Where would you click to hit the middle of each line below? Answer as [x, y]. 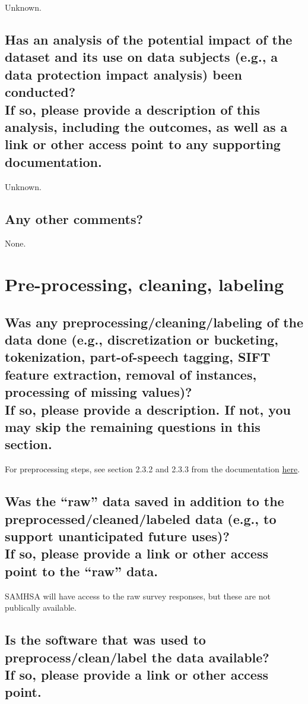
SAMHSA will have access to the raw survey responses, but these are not [138, 596]
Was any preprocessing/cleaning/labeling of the [154, 322]
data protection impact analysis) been [123, 74]
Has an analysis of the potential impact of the [149, 39]
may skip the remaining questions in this [133, 427]
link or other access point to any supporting [143, 144]
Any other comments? [74, 218]
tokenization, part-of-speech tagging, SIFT [138, 357]
